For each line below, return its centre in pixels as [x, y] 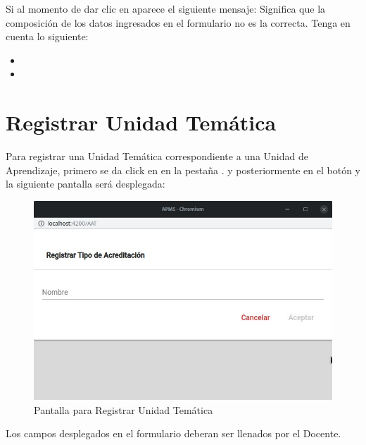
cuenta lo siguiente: [47, 36]
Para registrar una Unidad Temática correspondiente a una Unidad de [157, 156]
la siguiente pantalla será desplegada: [86, 184]
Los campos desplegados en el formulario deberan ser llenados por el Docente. [173, 433]
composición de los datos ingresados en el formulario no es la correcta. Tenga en [178, 22]
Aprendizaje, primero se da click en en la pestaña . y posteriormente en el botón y [183, 170]
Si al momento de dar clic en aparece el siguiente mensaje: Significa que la [166, 8]
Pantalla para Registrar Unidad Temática [124, 409]
